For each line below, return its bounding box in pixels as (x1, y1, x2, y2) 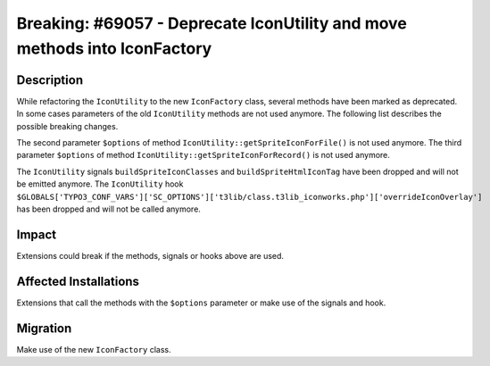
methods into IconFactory (16, 38, 212, 58)
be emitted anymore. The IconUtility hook (16, 179, 184, 189)
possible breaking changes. (16, 121, 119, 131)
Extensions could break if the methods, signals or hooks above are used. (16, 250, 285, 261)
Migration (16, 320, 72, 336)
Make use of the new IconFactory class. (16, 344, 171, 354)
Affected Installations (16, 273, 140, 289)
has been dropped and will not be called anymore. (16, 204, 201, 214)
